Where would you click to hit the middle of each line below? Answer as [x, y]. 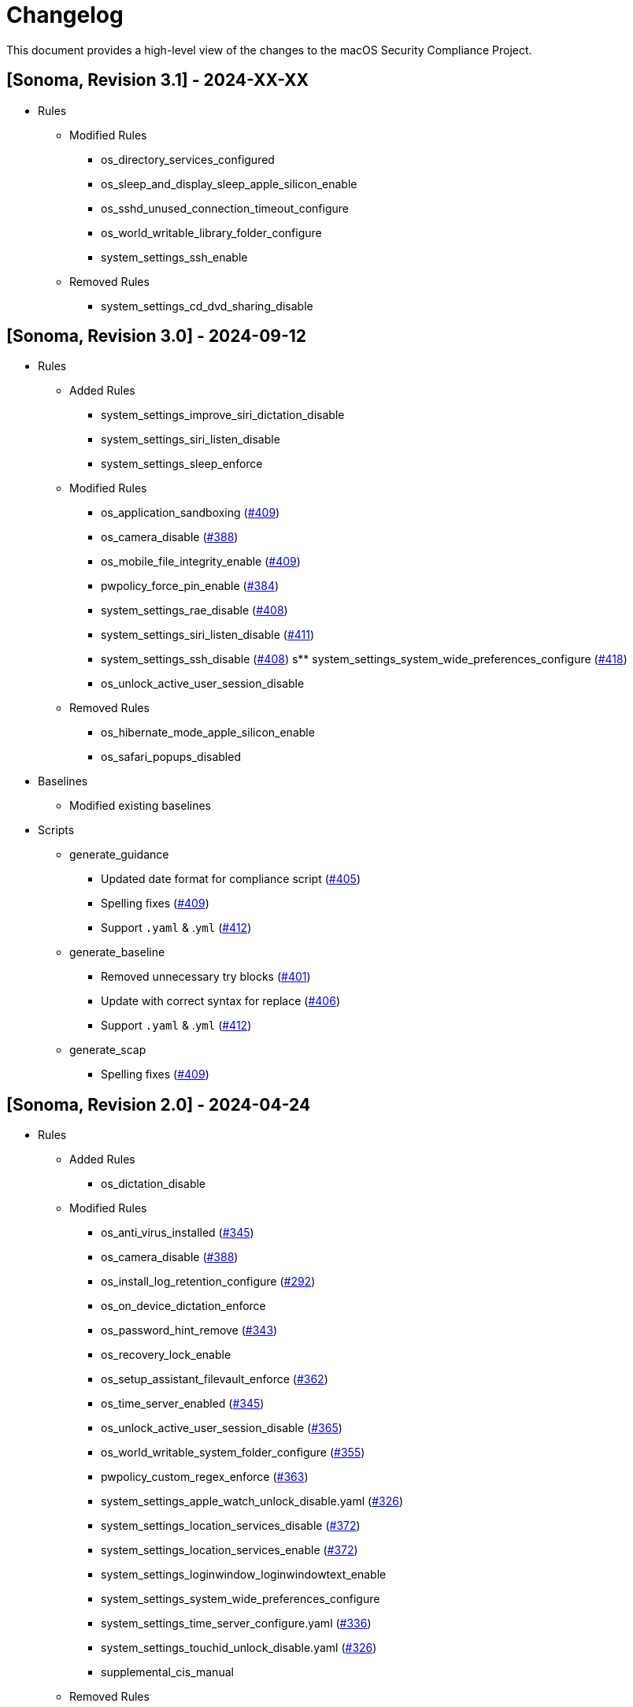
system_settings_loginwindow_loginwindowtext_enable [244, 1575]
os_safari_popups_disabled [171, 757]
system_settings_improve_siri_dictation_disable [223, 415]
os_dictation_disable [153, 1184]
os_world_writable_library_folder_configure [211, 232]
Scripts [56, 830]
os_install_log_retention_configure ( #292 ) [208, 1282]
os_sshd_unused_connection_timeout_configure [225, 208]
